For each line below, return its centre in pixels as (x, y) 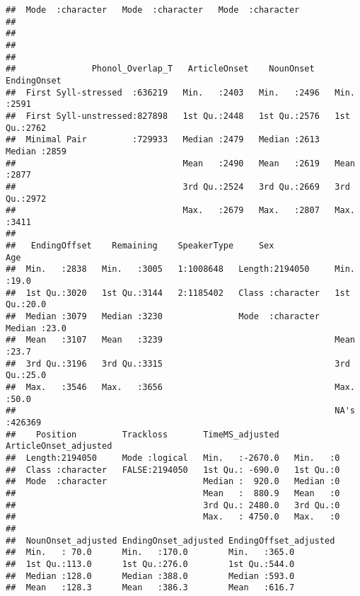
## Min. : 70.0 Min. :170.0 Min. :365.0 (150, 552)
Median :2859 (36, 151)
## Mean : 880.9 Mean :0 (173, 493)
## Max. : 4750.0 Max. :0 (173, 517)
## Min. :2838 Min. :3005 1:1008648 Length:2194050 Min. (180, 269)
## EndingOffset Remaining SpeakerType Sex (140, 246)
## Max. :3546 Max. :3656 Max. (180, 387)
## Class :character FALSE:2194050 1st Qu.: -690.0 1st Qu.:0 (173, 470)
